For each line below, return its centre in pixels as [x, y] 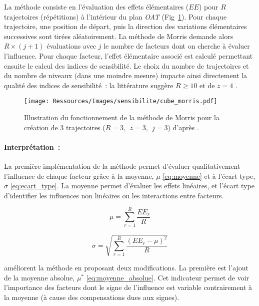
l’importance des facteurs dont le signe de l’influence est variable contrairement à [128, 287]
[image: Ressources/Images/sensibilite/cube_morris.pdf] [121, 101]
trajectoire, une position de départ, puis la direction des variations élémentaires [125, 26]
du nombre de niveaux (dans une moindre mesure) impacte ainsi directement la [126, 75]
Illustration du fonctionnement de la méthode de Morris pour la [122, 117]
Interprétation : [32, 146]
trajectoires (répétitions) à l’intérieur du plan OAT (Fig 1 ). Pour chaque [115, 16]
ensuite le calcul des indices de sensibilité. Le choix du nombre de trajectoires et [126, 65]
